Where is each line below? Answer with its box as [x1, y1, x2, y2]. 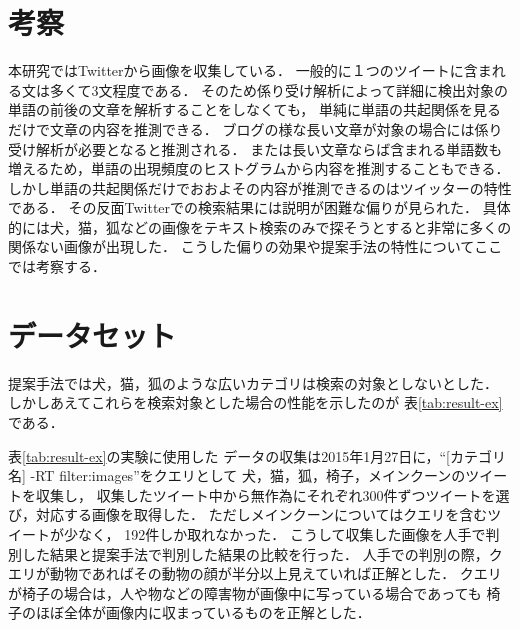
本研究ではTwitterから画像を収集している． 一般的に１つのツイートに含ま [8, 60, 492, 81]
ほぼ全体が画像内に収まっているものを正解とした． [35, 602, 371, 623]
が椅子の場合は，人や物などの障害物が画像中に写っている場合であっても [8, 582, 482, 603]
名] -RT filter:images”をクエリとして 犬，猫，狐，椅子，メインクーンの [8, 465, 466, 486]
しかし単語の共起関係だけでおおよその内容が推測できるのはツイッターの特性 [8, 177, 512, 198]
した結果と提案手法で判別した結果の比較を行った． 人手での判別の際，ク [21, 543, 503, 564]
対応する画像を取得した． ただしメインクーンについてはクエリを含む [35, 504, 488, 525]
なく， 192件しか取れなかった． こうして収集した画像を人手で [77, 523, 486, 544]
